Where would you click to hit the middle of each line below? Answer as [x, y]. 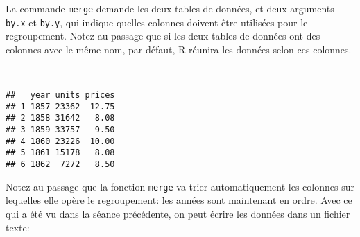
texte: [18, 227]
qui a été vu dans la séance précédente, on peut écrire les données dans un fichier [178, 213]
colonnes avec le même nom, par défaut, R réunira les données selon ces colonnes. [179, 49]
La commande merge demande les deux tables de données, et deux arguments [170, 8]
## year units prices [60, 95]
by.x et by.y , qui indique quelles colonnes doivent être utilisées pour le [157, 22]
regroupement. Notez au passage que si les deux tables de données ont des [163, 36]
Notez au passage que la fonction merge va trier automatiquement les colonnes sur [180, 186]
